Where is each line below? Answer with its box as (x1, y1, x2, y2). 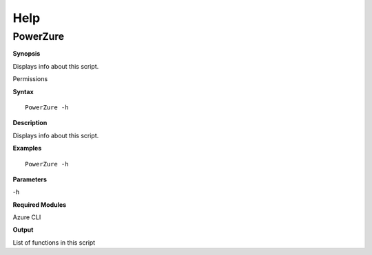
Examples (12, 144, 42, 153)
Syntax (12, 87, 34, 96)
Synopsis (12, 49, 41, 58)
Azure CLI (12, 213, 41, 221)
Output (12, 225, 34, 234)
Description (12, 119, 48, 127)
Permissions (12, 75, 48, 83)
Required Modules (12, 200, 67, 209)
